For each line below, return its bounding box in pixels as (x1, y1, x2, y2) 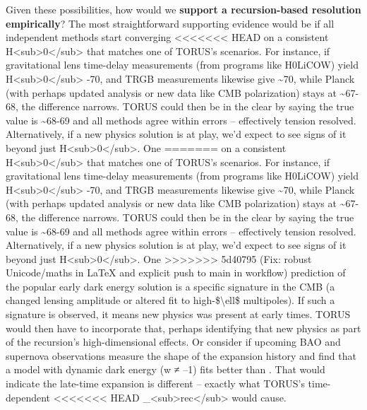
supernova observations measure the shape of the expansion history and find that (6, 348, 356, 363)
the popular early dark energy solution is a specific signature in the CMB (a (6, 279, 335, 293)
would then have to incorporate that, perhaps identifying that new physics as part (6, 320, 361, 335)
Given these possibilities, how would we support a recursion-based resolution (6, 2, 361, 16)
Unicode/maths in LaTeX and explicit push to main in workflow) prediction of (6, 265, 346, 280)
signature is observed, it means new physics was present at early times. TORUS (6, 307, 351, 322)
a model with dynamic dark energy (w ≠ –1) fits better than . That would (6, 362, 325, 377)
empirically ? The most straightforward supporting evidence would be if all (6, 16, 335, 30)
